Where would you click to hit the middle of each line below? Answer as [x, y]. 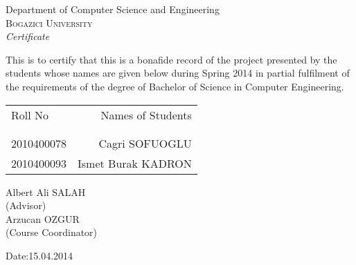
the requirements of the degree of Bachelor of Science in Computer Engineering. [175, 86]
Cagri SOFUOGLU [145, 143]
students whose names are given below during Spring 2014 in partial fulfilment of [178, 73]
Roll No [30, 115]
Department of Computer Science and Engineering [113, 9]
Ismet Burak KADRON [135, 163]
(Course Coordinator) [52, 232]
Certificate [28, 36]
